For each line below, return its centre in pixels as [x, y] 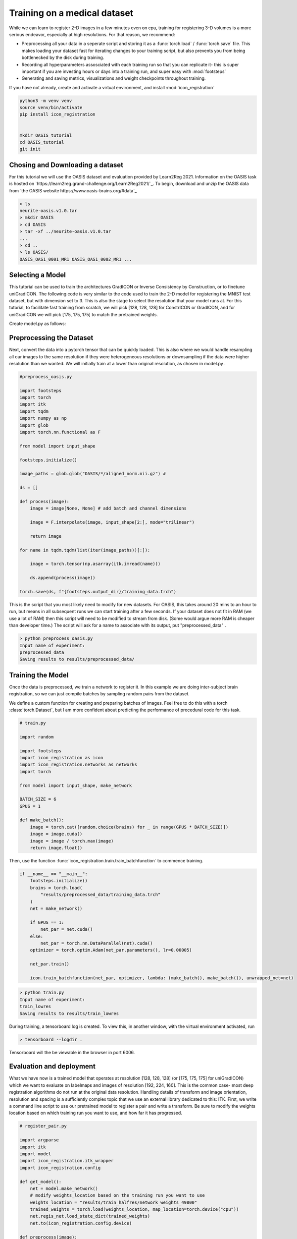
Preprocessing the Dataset [51, 338]
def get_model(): [41, 1182]
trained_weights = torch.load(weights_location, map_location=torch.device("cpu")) [134, 1210]
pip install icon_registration [58, 114]
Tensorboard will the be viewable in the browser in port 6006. [72, 1052]
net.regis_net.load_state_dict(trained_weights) [90, 1216]
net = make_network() [56, 908]
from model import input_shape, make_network [76, 785]
